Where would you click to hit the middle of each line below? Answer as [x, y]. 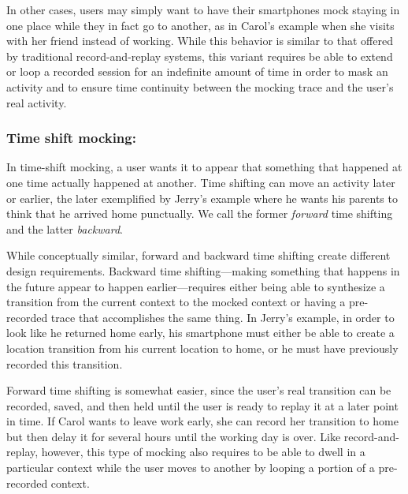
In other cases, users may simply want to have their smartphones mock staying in [203, 9]
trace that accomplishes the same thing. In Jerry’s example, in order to [223, 317]
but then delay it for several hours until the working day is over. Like [174, 436]
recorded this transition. [65, 363]
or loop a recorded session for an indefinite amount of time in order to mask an [197, 71]
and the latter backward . [65, 228]
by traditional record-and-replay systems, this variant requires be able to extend [200, 56]
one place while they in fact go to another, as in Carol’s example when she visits [200, 25]
